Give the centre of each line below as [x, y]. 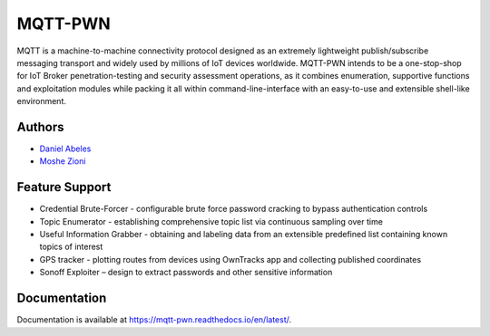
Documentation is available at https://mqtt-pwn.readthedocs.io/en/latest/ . [154, 320]
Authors [40, 127]
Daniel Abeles [65, 149]
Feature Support [64, 187]
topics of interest [71, 247]
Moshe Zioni [63, 161]
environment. [42, 101]
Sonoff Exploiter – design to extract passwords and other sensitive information [186, 273]
